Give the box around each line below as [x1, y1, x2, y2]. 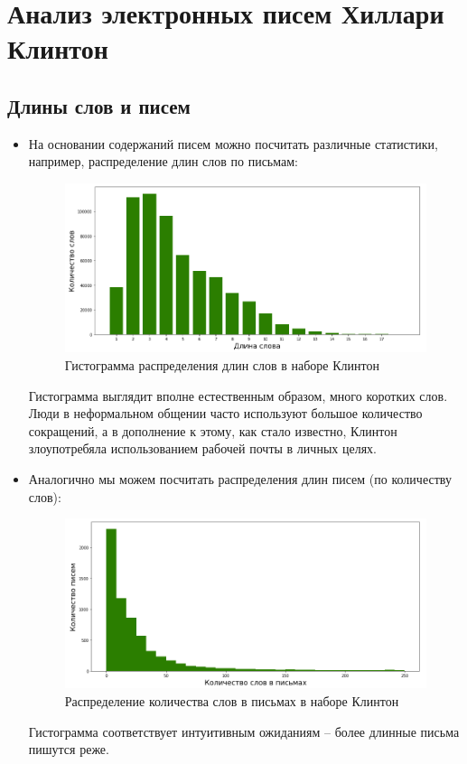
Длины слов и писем [7, 91, 191, 119]
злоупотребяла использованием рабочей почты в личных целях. [28, 439, 377, 458]
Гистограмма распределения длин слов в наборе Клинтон [64, 355, 379, 374]
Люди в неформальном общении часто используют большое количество [28, 404, 423, 423]
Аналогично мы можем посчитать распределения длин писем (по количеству [28, 469, 452, 488]
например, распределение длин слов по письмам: [28, 152, 298, 171]
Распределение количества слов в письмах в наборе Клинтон [64, 692, 399, 711]
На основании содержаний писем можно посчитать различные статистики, [28, 134, 438, 153]
